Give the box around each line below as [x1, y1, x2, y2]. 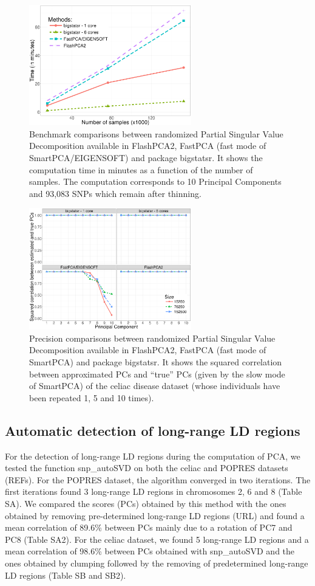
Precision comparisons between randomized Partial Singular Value [29, 331, 276, 344]
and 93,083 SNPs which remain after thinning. [29, 187, 202, 199]
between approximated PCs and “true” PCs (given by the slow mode [29, 367, 285, 380]
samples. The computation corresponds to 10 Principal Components [29, 175, 282, 188]
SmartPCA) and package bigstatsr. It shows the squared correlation [29, 356, 282, 368]
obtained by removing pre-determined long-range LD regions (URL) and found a [5, 509, 305, 522]
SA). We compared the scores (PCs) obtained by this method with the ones [5, 497, 286, 510]
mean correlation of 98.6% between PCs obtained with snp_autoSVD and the [5, 545, 295, 557]
